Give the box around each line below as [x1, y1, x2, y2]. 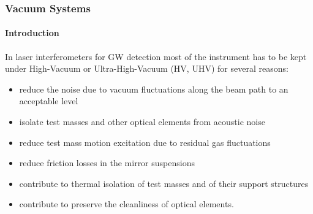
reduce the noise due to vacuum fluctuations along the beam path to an [19, 82, 288, 95]
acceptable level [19, 94, 78, 107]
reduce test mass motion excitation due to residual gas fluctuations [19, 136, 271, 148]
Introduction [5, 26, 59, 39]
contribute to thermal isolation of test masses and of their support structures [19, 177, 309, 189]
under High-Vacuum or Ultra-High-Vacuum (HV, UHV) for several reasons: [5, 62, 288, 75]
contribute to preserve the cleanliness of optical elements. [19, 197, 234, 210]
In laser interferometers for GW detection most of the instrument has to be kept [5, 50, 307, 63]
